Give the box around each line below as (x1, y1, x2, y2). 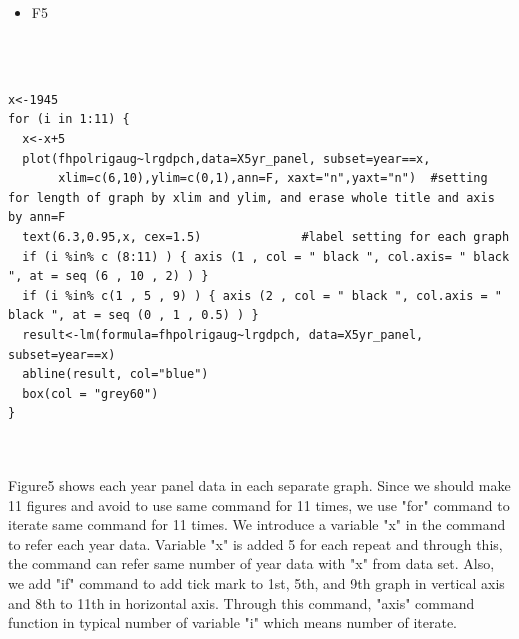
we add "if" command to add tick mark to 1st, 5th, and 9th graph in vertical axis (8, 573, 505, 594)
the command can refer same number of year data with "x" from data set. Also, (8, 553, 495, 574)
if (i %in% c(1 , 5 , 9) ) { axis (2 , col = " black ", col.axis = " (22, 288, 502, 303)
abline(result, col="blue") (22, 367, 209, 382)
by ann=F (8, 210, 66, 225)
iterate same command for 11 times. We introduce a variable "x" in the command (8, 514, 506, 535)
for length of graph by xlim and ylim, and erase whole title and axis (8, 190, 495, 205)
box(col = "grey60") (22, 386, 159, 401)
